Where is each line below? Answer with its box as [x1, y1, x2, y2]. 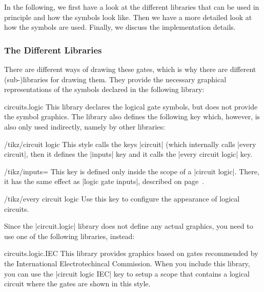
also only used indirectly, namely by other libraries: [4, 121, 165, 132]
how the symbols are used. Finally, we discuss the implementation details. [4, 22, 236, 32]
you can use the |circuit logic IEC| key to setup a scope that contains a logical [4, 268, 250, 279]
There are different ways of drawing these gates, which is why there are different [4, 64, 256, 74]
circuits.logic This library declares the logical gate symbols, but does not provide [4, 101, 258, 112]
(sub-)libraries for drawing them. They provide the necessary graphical [4, 74, 227, 84]
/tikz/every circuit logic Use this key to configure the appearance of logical [4, 193, 240, 204]
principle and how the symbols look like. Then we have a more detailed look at [4, 11, 252, 22]
